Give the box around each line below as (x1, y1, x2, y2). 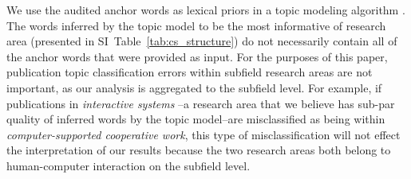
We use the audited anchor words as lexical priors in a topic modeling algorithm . (6, 2, 405, 18)
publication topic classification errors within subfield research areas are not (6, 64, 373, 80)
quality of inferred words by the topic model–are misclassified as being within (6, 111, 385, 127)
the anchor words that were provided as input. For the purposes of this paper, (6, 48, 388, 64)
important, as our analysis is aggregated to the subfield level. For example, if (6, 79, 382, 95)
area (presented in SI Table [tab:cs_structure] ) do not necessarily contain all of (6, 33, 397, 49)
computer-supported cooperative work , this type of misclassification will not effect (6, 126, 401, 142)
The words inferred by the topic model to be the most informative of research (6, 17, 386, 33)
